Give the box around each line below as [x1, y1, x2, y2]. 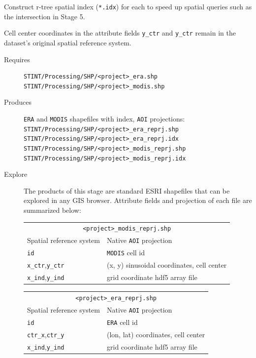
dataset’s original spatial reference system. [4, 37, 131, 47]
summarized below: [24, 205, 81, 215]
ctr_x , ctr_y [27, 329, 64, 339]
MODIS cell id [107, 247, 145, 258]
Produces [4, 97, 32, 107]
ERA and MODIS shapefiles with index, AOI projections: [24, 114, 185, 123]
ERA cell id [107, 317, 138, 327]
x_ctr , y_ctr [27, 260, 64, 270]
